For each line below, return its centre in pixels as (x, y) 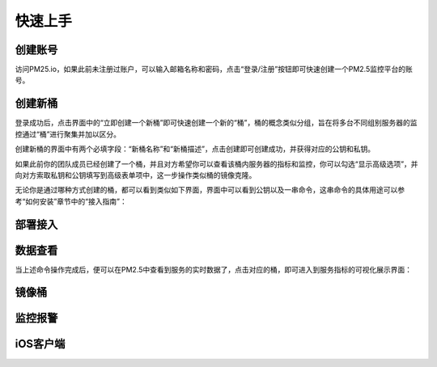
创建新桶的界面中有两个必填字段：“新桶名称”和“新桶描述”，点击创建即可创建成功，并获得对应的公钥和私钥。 (195, 149)
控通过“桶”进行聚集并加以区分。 (68, 134)
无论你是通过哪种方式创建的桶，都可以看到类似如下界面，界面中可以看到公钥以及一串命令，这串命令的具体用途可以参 (210, 190)
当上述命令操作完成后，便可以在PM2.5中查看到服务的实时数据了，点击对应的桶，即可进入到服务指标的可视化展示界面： (214, 269)
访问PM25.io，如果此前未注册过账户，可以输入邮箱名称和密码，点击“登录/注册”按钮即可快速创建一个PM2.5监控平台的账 (214, 70)
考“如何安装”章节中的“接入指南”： (71, 201)
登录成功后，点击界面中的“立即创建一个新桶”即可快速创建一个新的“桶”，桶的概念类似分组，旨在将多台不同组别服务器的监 (216, 123)
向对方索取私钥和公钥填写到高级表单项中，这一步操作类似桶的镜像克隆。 (136, 175)
